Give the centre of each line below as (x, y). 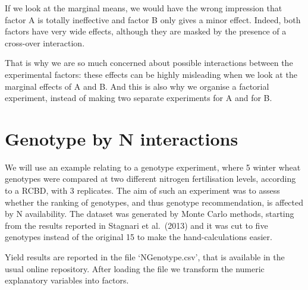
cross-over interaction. (45, 42)
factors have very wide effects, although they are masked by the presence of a (146, 31)
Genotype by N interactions (122, 138)
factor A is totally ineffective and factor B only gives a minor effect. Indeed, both (153, 19)
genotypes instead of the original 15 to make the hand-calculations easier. (139, 237)
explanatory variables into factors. (67, 280)
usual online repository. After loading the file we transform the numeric (135, 268)
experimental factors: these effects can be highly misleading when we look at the (151, 74)
